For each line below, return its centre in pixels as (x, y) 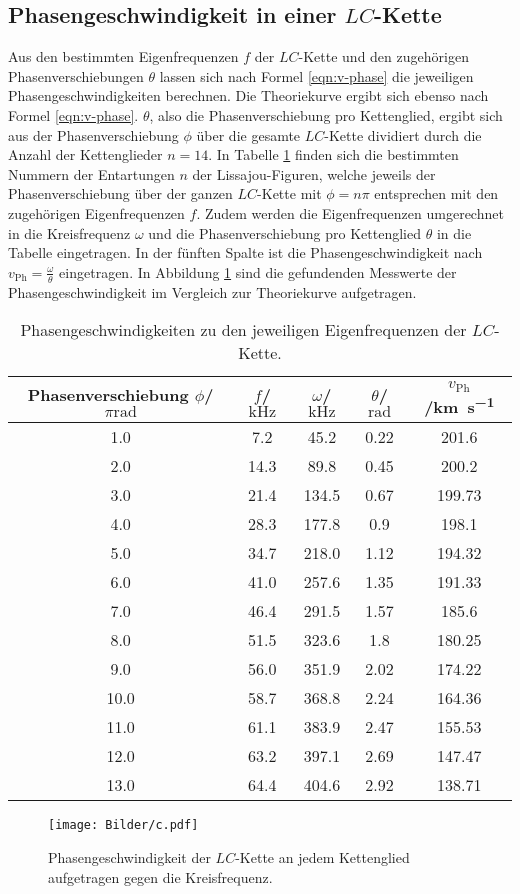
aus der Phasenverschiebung (93, 134)
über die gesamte (248, 134)
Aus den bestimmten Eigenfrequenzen (123, 56)
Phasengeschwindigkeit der (129, 857)
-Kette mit (289, 193)
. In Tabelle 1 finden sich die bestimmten (333, 154)
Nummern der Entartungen (91, 173)
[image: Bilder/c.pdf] (123, 825)
